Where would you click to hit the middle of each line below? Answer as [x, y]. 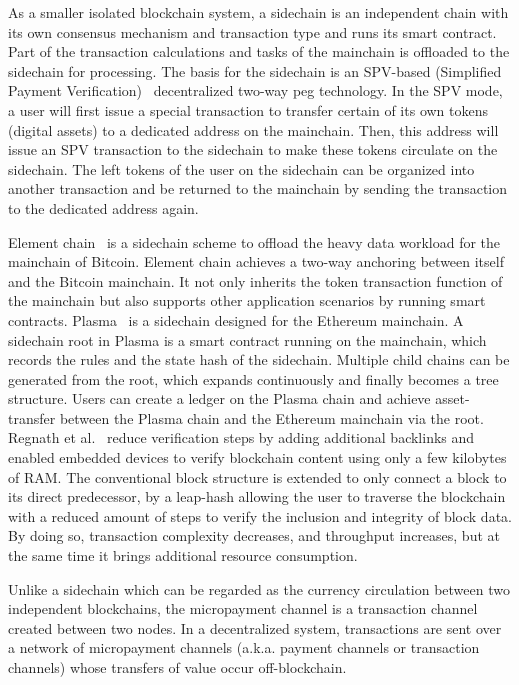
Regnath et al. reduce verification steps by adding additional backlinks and [241, 437]
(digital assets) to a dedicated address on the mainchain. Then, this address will [253, 129]
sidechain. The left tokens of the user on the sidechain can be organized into [241, 168]
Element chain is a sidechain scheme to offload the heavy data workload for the [254, 241]
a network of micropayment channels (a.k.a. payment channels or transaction [244, 647]
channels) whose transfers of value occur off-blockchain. [177, 667]
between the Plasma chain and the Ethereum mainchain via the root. [271, 417]
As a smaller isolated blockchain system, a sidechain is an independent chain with [258, 12]
